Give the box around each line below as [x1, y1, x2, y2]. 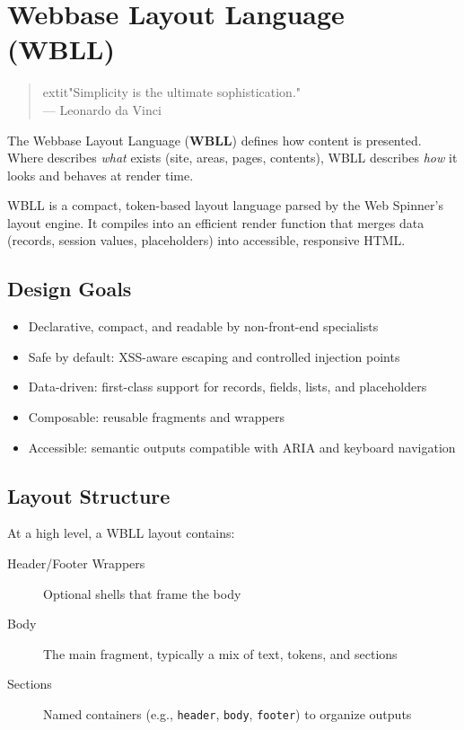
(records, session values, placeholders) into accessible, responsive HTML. [7, 231, 406, 250]
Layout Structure [7, 481, 171, 509]
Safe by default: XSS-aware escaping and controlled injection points [28, 347, 400, 365]
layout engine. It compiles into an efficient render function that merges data [7, 213, 425, 232]
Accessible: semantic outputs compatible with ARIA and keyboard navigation [28, 437, 456, 456]
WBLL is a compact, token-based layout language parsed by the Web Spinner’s [7, 196, 443, 215]
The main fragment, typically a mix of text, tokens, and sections [43, 644, 398, 663]
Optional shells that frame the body [43, 584, 241, 602]
